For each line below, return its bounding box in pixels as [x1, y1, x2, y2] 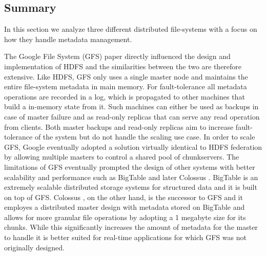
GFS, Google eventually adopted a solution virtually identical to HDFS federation [4, 141, 262, 152]
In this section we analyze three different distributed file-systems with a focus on [4, 24, 257, 34]
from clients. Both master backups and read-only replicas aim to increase [4, 121, 234, 132]
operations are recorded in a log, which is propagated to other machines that [4, 91, 245, 102]
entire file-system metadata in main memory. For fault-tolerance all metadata [4, 81, 247, 92]
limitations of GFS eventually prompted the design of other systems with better [4, 161, 255, 172]
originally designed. [4, 242, 65, 252]
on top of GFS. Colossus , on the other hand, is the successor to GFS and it [4, 191, 243, 202]
